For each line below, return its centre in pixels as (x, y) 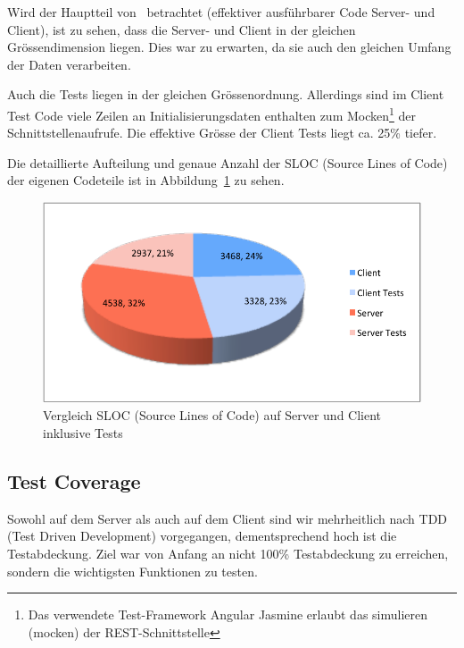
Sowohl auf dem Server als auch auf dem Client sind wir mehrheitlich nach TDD (228, 518)
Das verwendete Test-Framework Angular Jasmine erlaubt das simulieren (228, 614)
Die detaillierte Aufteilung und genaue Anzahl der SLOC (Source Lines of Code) (228, 162)
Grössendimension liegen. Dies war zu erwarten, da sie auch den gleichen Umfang (229, 47)
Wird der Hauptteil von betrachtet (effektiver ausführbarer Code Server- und (221, 12)
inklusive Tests (83, 433)
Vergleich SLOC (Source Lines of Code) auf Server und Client (212, 415)
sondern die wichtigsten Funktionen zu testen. (133, 571)
